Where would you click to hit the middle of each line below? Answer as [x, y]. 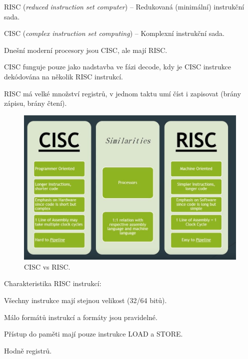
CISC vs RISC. [47, 266]
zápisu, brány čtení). [35, 103]
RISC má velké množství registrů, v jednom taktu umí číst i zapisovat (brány [122, 93]
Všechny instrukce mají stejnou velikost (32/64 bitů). [85, 300]
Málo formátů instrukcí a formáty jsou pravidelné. [81, 317]
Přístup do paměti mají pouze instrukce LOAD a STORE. [93, 334]
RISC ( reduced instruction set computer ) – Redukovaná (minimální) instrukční [124, 6]
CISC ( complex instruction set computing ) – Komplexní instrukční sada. [114, 33]
